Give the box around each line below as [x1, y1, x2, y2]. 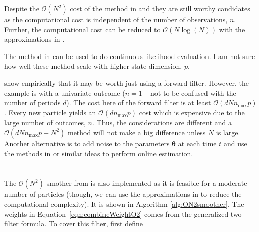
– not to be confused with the [144, 87, 236, 98]
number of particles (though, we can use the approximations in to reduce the [4, 189, 242, 199]
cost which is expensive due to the [139, 107, 245, 118]
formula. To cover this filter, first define [21, 218, 143, 229]
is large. [216, 127, 240, 137]
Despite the [4, 3, 39, 13]
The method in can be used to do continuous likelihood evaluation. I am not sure [4, 50, 255, 61]
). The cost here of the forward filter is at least [66, 97, 211, 108]
